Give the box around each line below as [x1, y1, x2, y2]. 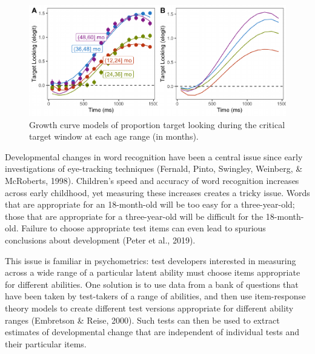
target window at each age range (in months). [29, 130, 199, 143]
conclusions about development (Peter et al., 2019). [5, 234, 196, 247]
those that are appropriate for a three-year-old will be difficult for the [5, 209, 264, 222]
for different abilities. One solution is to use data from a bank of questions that [5, 277, 299, 290]
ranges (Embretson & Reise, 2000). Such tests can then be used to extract [5, 313, 280, 326]
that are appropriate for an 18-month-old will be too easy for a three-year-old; [5, 198, 295, 211]
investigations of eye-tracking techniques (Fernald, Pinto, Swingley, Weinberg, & [5, 162, 303, 175]
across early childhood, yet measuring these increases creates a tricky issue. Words [5, 186, 310, 199]
